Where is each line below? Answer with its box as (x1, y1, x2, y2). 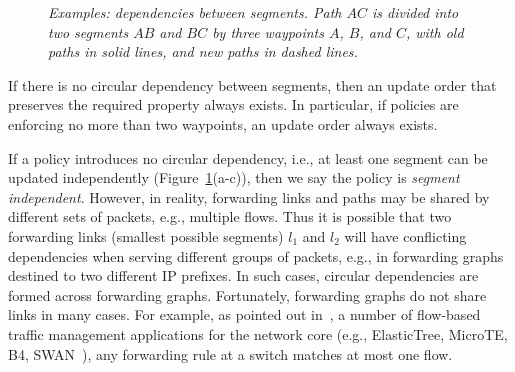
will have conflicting (344, 225, 467, 246)
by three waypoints (212, 21, 324, 42)
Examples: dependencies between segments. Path (48, 2, 342, 22)
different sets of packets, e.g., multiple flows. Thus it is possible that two (8, 206, 452, 227)
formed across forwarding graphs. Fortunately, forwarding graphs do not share (8, 284, 487, 305)
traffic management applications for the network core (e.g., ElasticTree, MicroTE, (8, 323, 508, 344)
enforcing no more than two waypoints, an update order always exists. (8, 113, 438, 134)
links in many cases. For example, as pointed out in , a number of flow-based (8, 304, 481, 325)
